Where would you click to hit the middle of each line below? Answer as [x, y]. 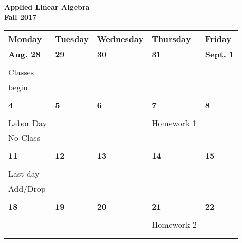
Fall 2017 [21, 17]
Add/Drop [27, 189]
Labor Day [28, 123]
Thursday [171, 39]
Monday [25, 39]
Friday [218, 39]
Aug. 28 [24, 54]
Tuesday [72, 39]
